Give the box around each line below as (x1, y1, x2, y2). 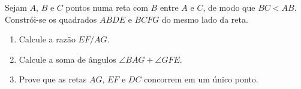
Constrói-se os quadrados (5, 13, 97, 25)
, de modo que (203, 1, 255, 13)
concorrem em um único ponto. (144, 73, 258, 85)
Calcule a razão (19, 33, 76, 45)
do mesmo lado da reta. (161, 13, 248, 25)
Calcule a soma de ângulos (19, 53, 116, 65)
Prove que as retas (19, 73, 87, 85)
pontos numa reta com (65, 1, 148, 13)
